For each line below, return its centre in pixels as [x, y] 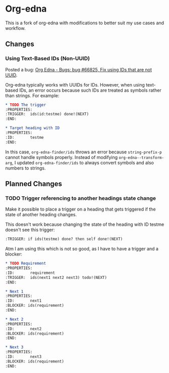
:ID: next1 [23, 301]
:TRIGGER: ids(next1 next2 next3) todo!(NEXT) [56, 277]
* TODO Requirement [26, 264]
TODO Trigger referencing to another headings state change [81, 198]
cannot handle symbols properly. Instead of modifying [62, 157]
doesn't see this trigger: [30, 230]
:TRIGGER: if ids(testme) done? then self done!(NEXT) [64, 239]
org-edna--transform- [141, 157]
